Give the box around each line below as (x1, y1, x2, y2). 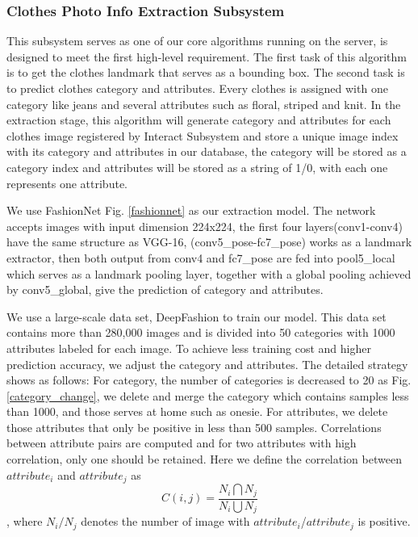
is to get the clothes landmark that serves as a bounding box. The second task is (6, 64, 405, 81)
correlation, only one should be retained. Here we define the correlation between (6, 451, 402, 468)
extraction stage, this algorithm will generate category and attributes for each (6, 111, 391, 128)
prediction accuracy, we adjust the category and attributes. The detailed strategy (6, 355, 408, 372)
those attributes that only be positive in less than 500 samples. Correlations (6, 418, 382, 435)
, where (6, 513, 43, 530)
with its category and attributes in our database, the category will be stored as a (6, 143, 407, 160)
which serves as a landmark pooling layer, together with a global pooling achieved (6, 265, 412, 282)
